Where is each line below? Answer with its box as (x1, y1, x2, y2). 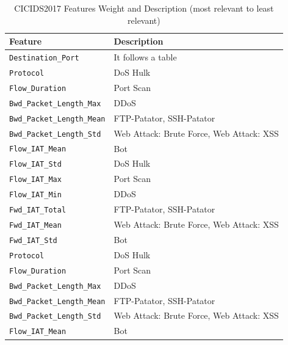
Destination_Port (9, 54, 79, 63)
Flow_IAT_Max (9, 175, 62, 184)
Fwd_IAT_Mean (9, 221, 62, 230)
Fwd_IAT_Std (9, 236, 57, 245)
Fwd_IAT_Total (9, 206, 67, 215)
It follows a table (113, 51, 177, 64)
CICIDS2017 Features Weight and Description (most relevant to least (14, 2, 274, 14)
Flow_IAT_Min (9, 191, 62, 200)
